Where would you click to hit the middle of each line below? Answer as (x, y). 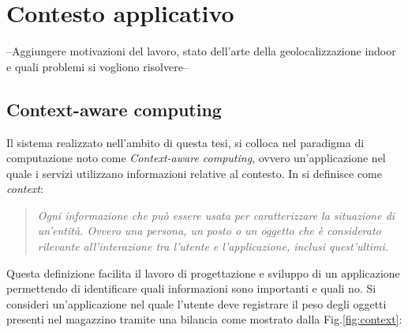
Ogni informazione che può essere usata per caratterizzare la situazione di (216, 215)
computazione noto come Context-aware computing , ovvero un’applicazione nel (196, 158)
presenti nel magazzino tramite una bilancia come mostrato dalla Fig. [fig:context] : (204, 319)
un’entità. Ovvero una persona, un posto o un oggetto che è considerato (209, 231)
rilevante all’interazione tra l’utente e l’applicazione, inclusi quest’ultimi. (213, 246)
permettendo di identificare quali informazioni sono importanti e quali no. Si (191, 288)
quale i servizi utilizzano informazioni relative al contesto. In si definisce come (194, 173)
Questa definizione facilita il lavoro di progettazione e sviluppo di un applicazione (203, 272)
